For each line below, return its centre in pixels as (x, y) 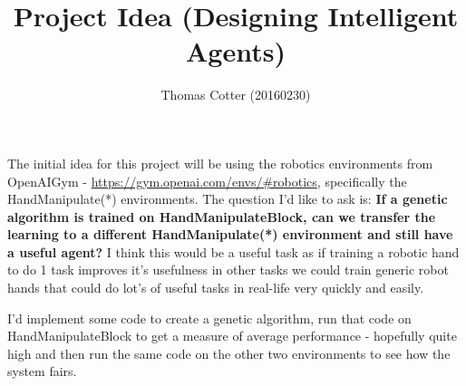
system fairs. (42, 371)
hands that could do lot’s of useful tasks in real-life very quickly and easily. (216, 288)
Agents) (236, 51)
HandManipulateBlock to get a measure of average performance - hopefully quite (232, 336)
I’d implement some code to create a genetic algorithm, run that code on (209, 318)
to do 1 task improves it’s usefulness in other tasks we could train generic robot (228, 270)
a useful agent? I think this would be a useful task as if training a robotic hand (233, 251)
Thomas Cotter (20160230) (236, 95)
